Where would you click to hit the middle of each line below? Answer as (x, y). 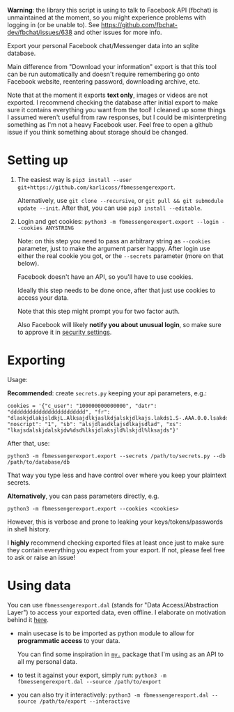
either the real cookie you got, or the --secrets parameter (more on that (120, 256)
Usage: (17, 379)
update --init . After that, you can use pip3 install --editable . (110, 208)
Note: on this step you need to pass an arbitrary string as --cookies (114, 241)
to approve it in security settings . (64, 332)
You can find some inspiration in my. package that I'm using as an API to (120, 654)
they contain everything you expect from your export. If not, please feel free (116, 550)
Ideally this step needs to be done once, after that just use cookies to (116, 290)
